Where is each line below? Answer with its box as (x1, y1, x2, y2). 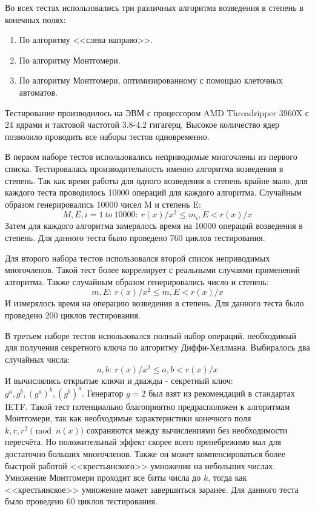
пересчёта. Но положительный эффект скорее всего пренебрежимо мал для (5, 435, 282, 448)
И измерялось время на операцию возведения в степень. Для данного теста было (5, 297, 304, 309)
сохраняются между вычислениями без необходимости (86, 423, 288, 436)
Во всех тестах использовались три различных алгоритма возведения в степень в (5, 1, 303, 13)
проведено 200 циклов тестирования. (5, 309, 141, 321)
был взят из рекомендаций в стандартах (148, 386, 295, 399)
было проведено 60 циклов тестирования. (5, 495, 157, 507)
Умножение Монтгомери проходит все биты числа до (5, 471, 201, 484)
